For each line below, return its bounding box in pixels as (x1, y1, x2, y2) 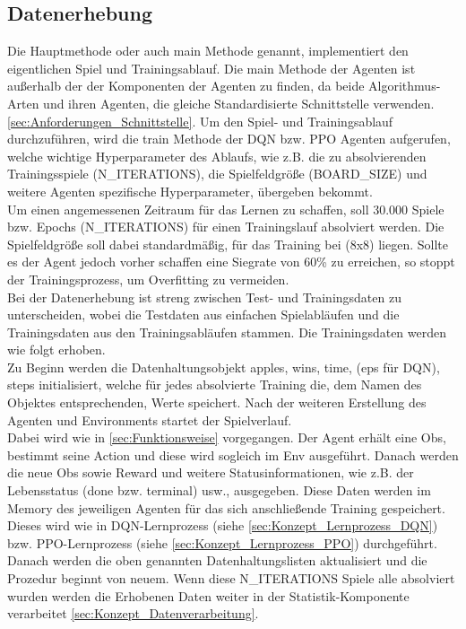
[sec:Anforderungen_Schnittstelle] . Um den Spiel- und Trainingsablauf (7, 111, 393, 130)
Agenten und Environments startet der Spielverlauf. (7, 410, 292, 429)
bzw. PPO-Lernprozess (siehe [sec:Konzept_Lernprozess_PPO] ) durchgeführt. (7, 533, 437, 552)
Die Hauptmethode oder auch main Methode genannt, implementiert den (7, 41, 409, 60)
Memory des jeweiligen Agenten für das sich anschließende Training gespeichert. (7, 498, 445, 517)
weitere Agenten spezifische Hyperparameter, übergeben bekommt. (7, 181, 373, 200)
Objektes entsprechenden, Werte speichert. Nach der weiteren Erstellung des (7, 393, 427, 412)
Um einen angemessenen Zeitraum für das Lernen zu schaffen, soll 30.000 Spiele (7, 199, 444, 218)
